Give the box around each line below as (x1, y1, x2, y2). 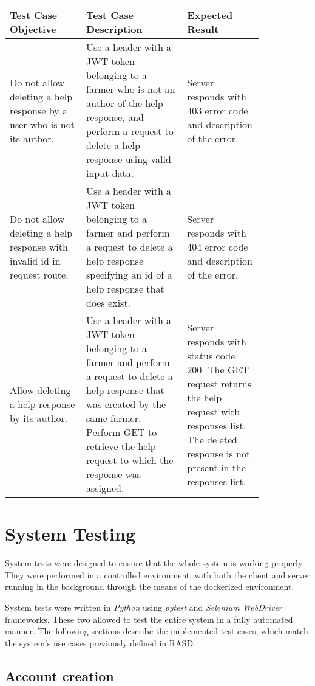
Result (187, 22, 219, 36)
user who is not (10, 117, 75, 131)
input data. (86, 166, 134, 180)
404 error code (187, 240, 248, 254)
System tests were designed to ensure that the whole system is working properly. (5, 556, 305, 569)
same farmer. (86, 411, 141, 425)
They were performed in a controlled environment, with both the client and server (5, 568, 310, 581)
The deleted (187, 432, 237, 446)
